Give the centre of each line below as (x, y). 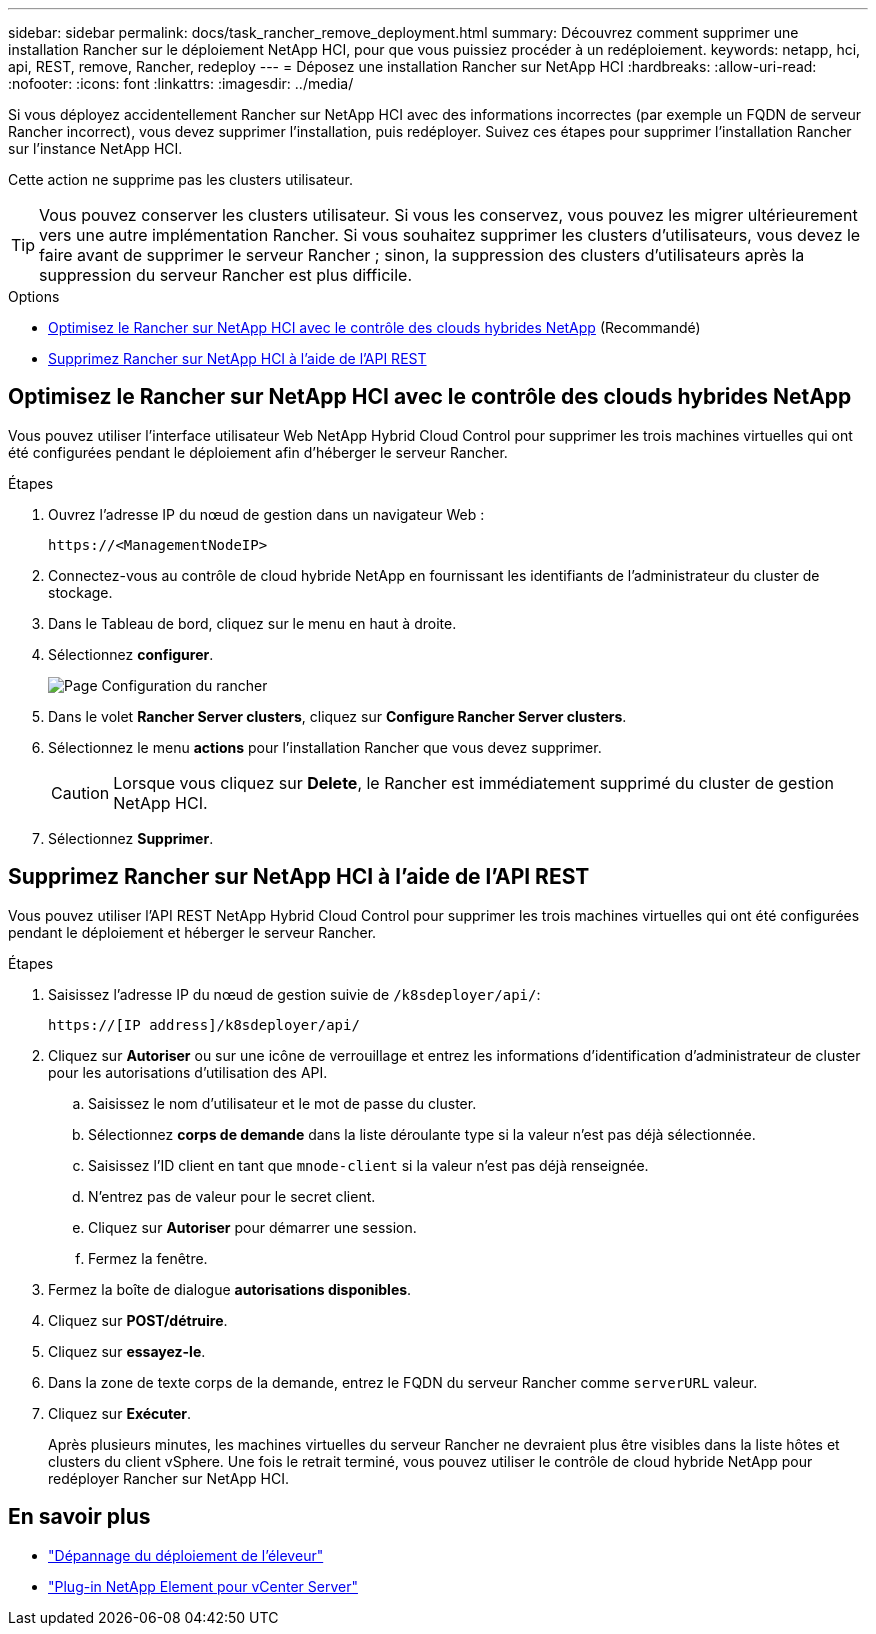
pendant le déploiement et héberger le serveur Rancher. (192, 932)
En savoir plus (79, 1517)
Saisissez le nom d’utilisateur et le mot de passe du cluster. (282, 1103)
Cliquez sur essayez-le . (127, 1351)
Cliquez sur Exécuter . (120, 1413)
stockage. (80, 592)
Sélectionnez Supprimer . (131, 838)
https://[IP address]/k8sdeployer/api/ (204, 1024)
